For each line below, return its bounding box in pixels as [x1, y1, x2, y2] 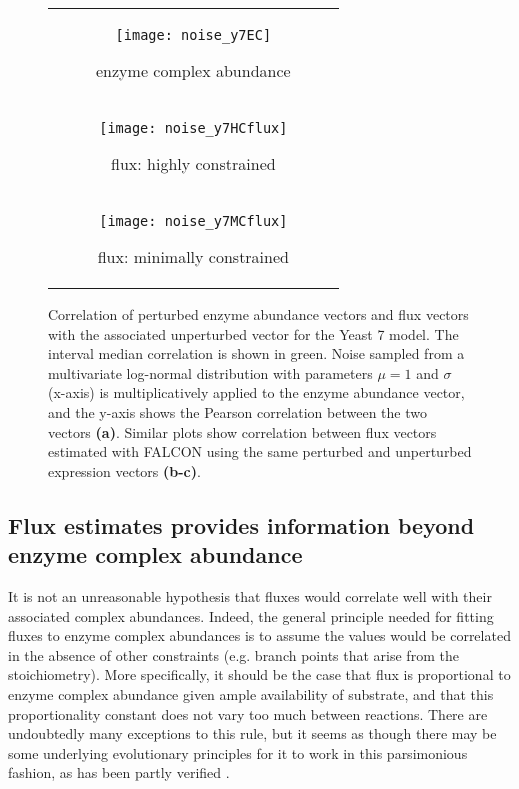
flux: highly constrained [111, 152, 276, 175]
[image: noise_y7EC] [115, 27, 272, 43]
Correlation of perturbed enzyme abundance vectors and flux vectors [48, 304, 469, 324]
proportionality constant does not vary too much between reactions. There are [8, 703, 488, 724]
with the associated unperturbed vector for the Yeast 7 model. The [48, 323, 459, 344]
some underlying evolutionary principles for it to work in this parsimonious [8, 742, 468, 763]
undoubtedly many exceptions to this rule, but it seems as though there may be [8, 723, 497, 744]
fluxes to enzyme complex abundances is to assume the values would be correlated [8, 625, 511, 646]
